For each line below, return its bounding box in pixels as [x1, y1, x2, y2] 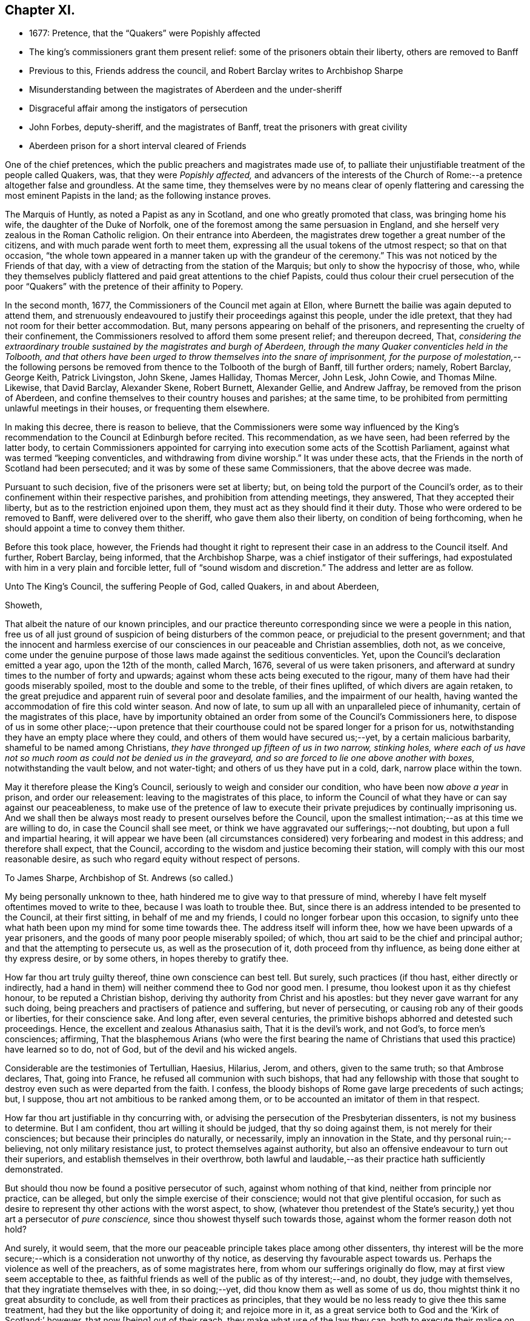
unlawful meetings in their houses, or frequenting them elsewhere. [5, 403, 270, 414]
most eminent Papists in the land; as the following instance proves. [5, 190, 271, 201]
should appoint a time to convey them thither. [5, 523, 185, 534]
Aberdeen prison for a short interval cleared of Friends [29, 141, 247, 151]
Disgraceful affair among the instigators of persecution [29, 103, 248, 114]
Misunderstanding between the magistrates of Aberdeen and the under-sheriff [29, 84, 342, 95]
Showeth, [5, 600, 42, 611]
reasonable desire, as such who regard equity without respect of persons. [5, 854, 300, 865]
